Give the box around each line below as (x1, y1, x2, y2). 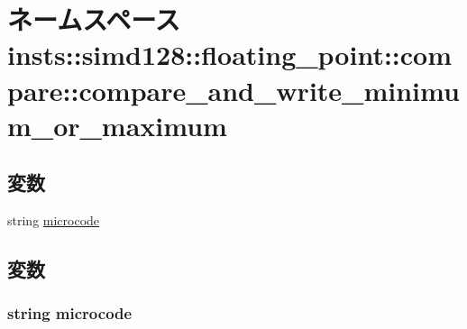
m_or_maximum (7, 106, 227, 143)
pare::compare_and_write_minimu (7, 71, 460, 108)
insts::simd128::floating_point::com (7, 36, 452, 73)
